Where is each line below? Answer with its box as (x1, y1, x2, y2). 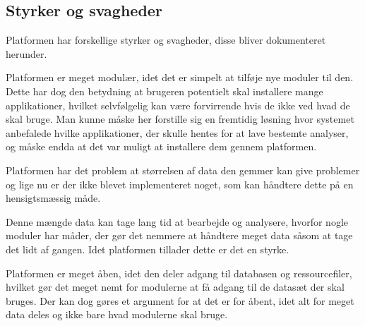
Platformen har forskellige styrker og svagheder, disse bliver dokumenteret (6, 32, 326, 47)
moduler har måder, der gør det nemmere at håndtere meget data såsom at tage (6, 228, 353, 243)
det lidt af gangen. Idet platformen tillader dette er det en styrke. (6, 241, 289, 256)
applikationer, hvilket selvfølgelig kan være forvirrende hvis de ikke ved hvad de (6, 97, 350, 112)
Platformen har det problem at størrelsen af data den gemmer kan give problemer (6, 162, 360, 177)
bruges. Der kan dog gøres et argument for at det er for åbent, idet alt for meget (6, 293, 354, 308)
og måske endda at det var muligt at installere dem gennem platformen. (6, 139, 317, 154)
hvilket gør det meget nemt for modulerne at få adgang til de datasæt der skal (6, 279, 345, 294)
